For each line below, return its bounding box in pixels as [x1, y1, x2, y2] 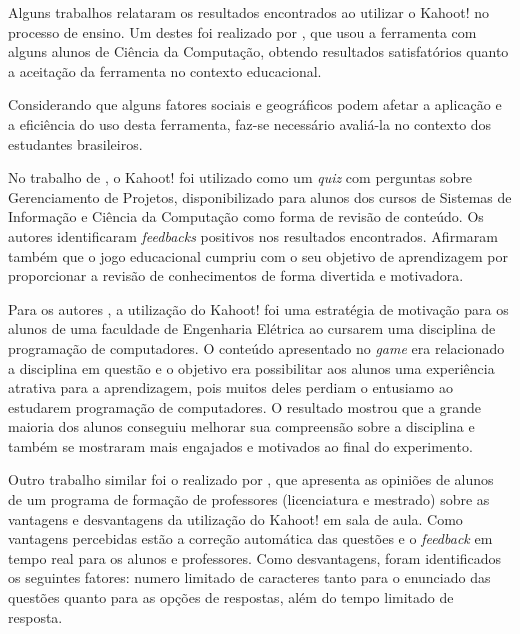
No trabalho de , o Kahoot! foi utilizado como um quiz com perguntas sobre [8, 167, 473, 188]
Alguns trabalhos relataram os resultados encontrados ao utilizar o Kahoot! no [8, 2, 489, 22]
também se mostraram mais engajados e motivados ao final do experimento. [8, 435, 473, 456]
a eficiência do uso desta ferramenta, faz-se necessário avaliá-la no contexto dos [8, 113, 492, 134]
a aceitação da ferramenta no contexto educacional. [8, 60, 322, 81]
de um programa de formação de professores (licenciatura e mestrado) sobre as [8, 489, 490, 510]
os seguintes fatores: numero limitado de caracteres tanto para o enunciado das [8, 567, 491, 588]
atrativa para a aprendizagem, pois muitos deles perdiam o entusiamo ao [8, 377, 453, 398]
